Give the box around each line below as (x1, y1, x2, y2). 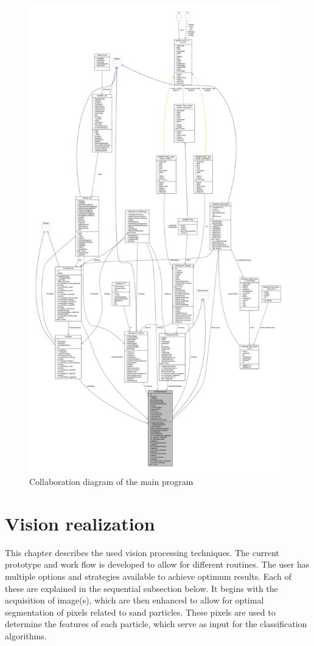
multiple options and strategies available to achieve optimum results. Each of (5, 569, 291, 582)
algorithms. (5, 629, 47, 642)
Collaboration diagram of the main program (29, 475, 194, 488)
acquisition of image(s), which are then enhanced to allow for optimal (5, 594, 264, 606)
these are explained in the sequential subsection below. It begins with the (5, 582, 278, 594)
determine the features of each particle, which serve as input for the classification (5, 617, 307, 630)
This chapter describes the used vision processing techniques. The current (5, 546, 279, 558)
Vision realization (5, 510, 155, 535)
